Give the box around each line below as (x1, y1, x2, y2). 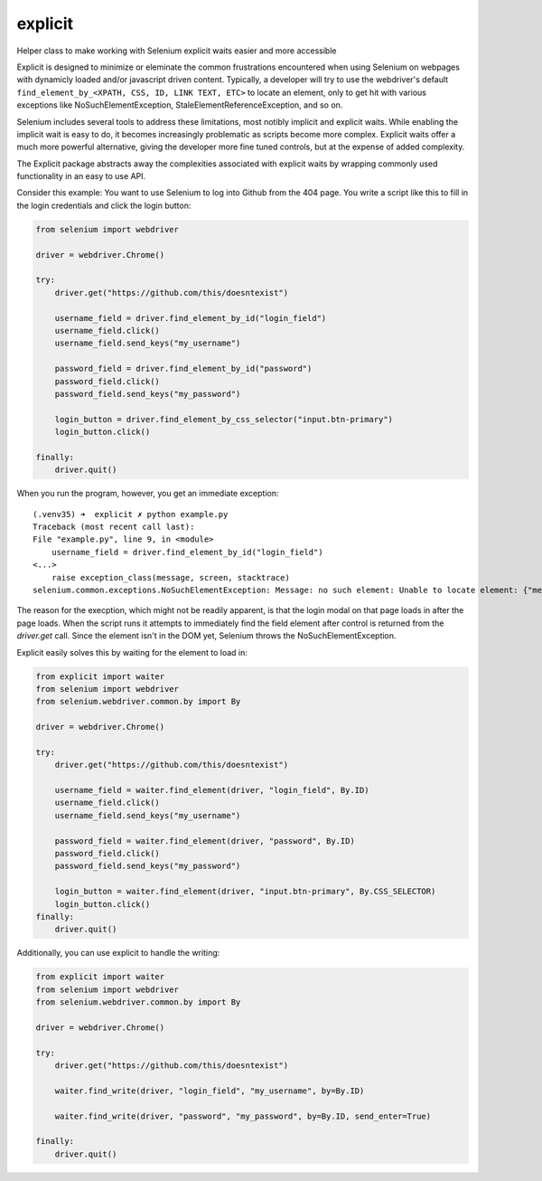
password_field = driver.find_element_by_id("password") (54, 364, 313, 374)
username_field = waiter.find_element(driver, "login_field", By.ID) (54, 785, 369, 796)
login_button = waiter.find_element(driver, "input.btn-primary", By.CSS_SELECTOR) (54, 886, 436, 897)
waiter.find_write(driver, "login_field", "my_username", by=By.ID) (54, 1085, 365, 1096)
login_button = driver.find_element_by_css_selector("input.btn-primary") (54, 414, 393, 424)
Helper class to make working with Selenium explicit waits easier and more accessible (16, 45, 337, 56)
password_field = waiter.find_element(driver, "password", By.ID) (54, 836, 356, 846)
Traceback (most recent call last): (33, 522, 195, 533)
